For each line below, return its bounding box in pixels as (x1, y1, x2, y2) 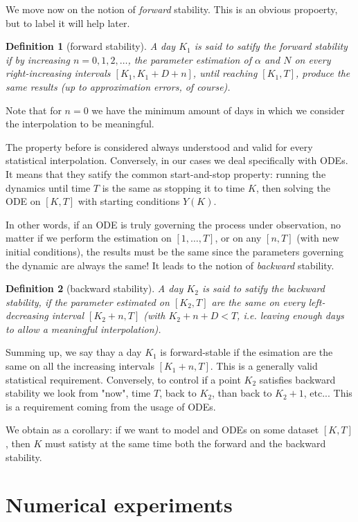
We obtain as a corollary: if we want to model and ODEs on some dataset (6, 422, 319, 437)
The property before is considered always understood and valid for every (6, 139, 313, 154)
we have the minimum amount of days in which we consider (91, 102, 345, 117)
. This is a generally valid (210, 359, 318, 373)
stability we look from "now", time (6, 386, 151, 400)
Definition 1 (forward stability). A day (6, 39, 176, 53)
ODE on (6, 194, 41, 208)
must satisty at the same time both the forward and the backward (45, 436, 326, 451)
